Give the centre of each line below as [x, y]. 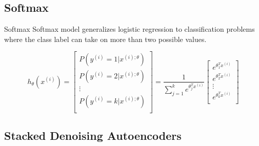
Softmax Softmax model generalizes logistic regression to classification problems [129, 29]
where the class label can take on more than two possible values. [105, 39]
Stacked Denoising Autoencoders [93, 135]
